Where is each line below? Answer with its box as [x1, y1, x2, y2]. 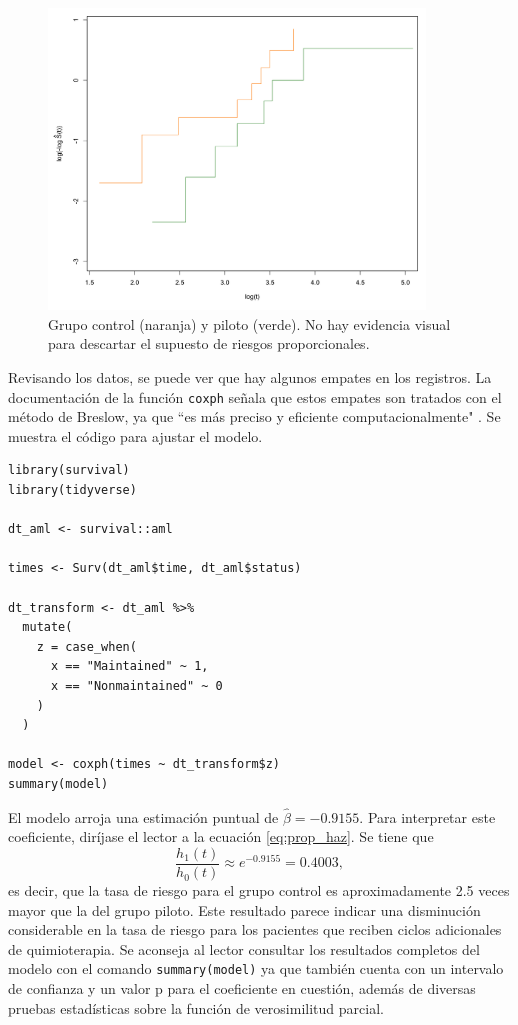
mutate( [22, 620, 73, 635]
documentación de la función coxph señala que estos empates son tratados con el [8, 386, 502, 407]
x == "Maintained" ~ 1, [50, 659, 209, 674]
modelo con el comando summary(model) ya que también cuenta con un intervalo [8, 958, 504, 979]
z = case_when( [36, 639, 137, 654]
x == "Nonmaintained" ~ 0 [50, 679, 223, 694]
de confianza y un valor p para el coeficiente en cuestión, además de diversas [8, 978, 476, 999]
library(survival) [8, 463, 130, 478]
